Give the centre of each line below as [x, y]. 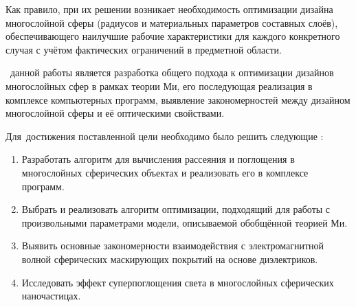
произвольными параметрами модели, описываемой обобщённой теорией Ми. [185, 222]
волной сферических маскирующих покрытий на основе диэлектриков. [170, 259]
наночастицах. [51, 296]
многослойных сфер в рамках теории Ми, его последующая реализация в [159, 86]
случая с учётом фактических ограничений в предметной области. [144, 49]
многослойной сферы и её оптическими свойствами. [115, 113]
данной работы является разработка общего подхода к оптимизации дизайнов [172, 72]
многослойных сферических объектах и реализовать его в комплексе [165, 172]
